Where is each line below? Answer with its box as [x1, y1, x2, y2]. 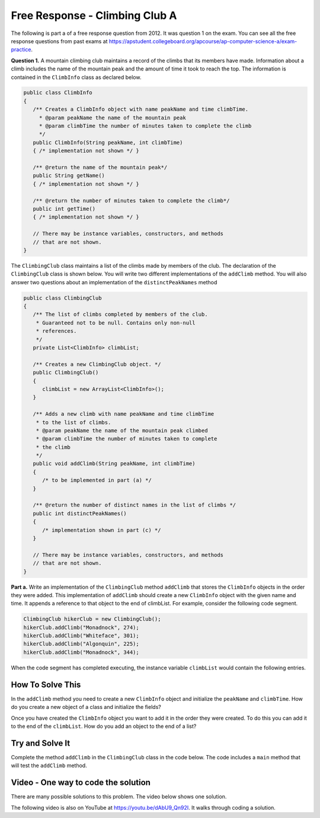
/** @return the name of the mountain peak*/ [33, 164, 168, 171]
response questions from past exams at [11, 37, 108, 44]
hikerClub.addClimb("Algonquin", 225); [23, 640, 139, 647]
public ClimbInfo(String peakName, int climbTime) [33, 139, 183, 146]
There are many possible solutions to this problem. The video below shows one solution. [11, 793, 227, 800]
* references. [36, 328, 77, 335]
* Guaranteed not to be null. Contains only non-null [36, 319, 196, 326]
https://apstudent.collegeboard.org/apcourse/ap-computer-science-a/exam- [108, 37, 297, 44]
